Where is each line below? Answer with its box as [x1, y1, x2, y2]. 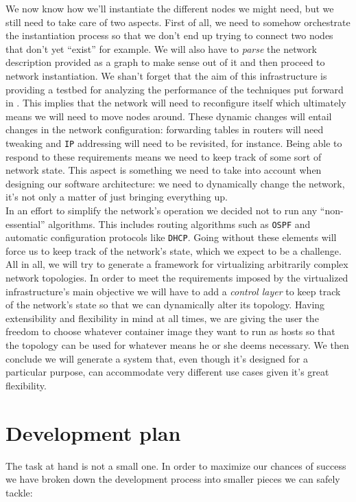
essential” [5, 216, 45, 231]
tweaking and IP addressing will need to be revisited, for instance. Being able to [5, 135, 342, 150]
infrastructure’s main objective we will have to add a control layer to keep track [5, 284, 341, 298]
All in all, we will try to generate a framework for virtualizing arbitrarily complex [5, 257, 348, 271]
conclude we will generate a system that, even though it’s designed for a [5, 351, 308, 365]
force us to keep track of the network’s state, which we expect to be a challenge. [5, 243, 342, 258]
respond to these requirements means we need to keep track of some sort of [5, 149, 322, 163]
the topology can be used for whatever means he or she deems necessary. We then [5, 338, 349, 352]
